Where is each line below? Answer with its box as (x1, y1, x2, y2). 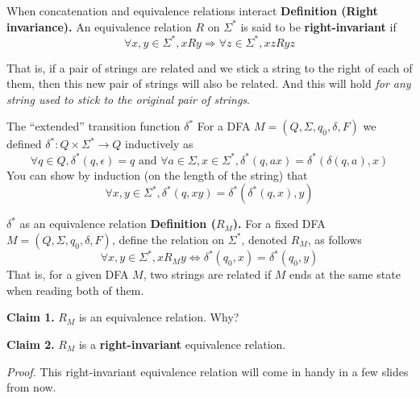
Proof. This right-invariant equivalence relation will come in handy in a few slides (6, 363, 409, 379)
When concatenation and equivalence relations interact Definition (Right (6, 2, 378, 19)
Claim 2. (6, 336, 55, 353)
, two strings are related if (143, 266, 272, 283)
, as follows (307, 230, 362, 247)
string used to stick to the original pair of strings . (6, 90, 250, 107)
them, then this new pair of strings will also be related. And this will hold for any (6, 75, 411, 92)
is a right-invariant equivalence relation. (78, 336, 286, 353)
